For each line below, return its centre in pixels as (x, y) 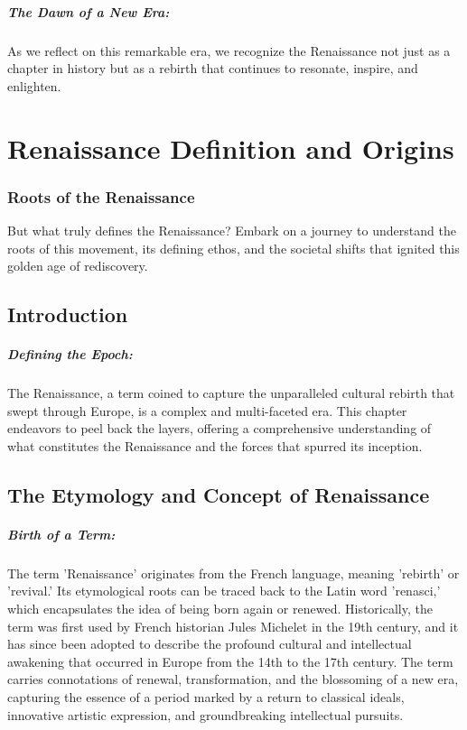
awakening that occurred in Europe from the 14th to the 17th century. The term (230, 661)
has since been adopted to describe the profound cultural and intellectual (210, 644)
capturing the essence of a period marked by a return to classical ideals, (206, 696)
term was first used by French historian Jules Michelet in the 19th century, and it (233, 626)
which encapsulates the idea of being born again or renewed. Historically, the (220, 608)
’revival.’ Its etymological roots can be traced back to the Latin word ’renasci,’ (224, 591)
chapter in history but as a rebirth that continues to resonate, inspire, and (213, 68)
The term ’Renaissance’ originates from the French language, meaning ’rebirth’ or (233, 573)
